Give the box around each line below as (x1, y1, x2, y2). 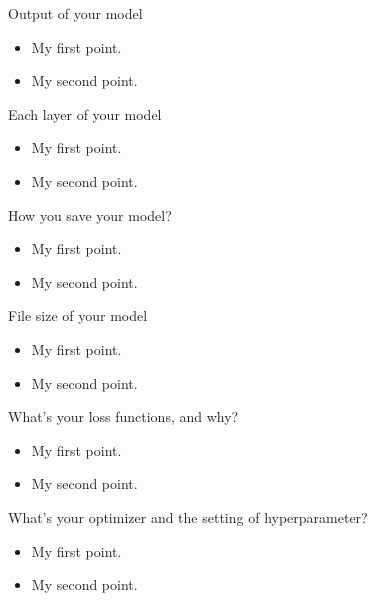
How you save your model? (8, 204, 172, 225)
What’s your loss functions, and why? (8, 406, 239, 427)
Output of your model (8, 3, 143, 23)
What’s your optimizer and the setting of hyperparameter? (8, 506, 368, 527)
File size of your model (8, 305, 148, 326)
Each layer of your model (8, 103, 162, 124)
